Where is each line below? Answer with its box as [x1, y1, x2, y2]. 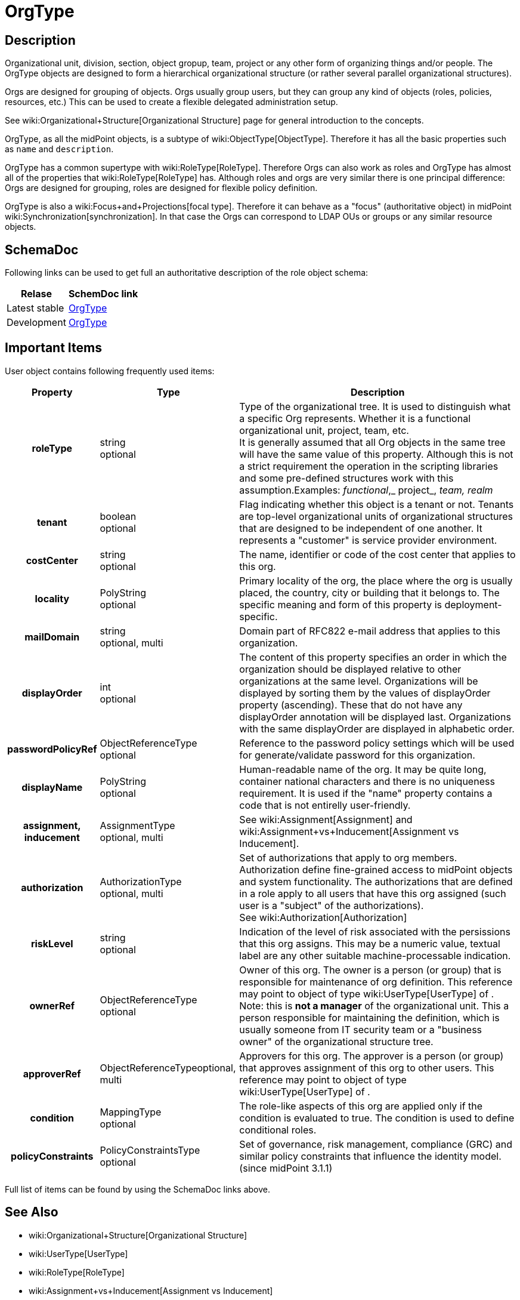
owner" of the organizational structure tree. [239, 1035, 434, 1048]
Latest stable [7, 302, 64, 315]
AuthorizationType [100, 875, 182, 888]
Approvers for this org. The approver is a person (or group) [239, 1049, 504, 1062]
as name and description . [5, 144, 114, 155]
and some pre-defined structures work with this [239, 472, 454, 484]
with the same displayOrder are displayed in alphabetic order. [239, 722, 515, 735]
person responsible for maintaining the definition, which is [239, 1011, 500, 1024]
